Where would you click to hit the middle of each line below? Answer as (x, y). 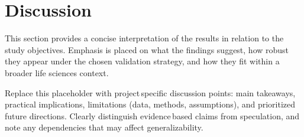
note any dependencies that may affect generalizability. (104, 127)
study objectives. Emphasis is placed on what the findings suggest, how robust (147, 49)
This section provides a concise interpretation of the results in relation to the (144, 38)
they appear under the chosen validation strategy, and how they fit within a (142, 61)
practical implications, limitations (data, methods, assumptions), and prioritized (150, 104)
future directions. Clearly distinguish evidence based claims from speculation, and (152, 115)
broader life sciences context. (57, 72)
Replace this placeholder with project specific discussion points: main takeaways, (150, 92)
